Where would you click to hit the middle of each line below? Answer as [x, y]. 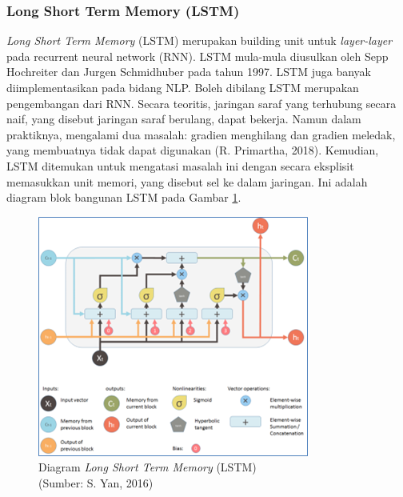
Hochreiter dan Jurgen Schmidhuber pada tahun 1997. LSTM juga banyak [189, 72]
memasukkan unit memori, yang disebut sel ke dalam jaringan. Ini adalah [187, 181]
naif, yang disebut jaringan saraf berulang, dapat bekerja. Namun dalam [184, 119]
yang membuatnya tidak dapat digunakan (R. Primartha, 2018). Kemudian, [193, 150]
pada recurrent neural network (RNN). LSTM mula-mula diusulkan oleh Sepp [198, 56]
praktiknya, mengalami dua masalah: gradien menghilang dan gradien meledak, [201, 134]
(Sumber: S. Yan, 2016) [96, 482]
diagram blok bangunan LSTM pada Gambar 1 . [124, 197]
